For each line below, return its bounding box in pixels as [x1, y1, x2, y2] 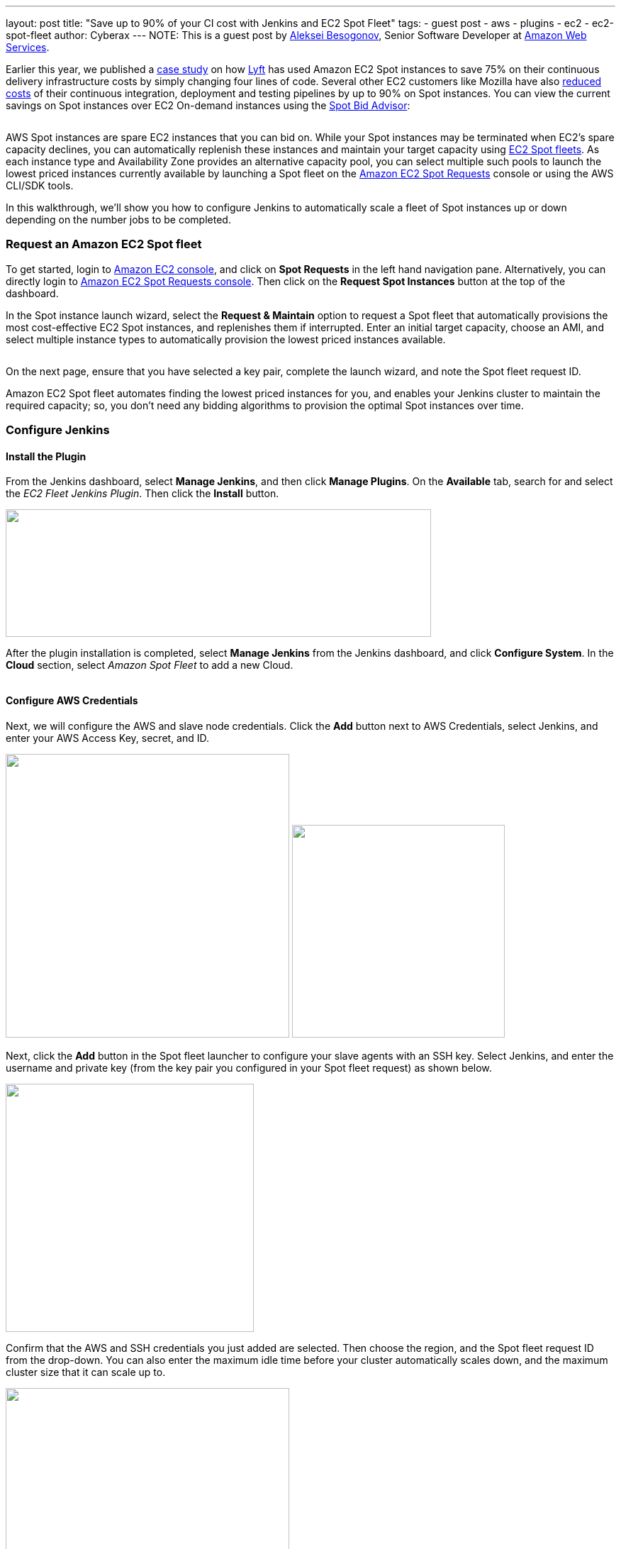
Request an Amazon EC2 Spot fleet [6, 237, 202, 252]
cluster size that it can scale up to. [6, 1365, 166, 1378]
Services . [6, 41, 50, 53]
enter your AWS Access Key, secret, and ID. [6, 731, 210, 744]
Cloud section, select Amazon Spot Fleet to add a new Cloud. [6, 659, 293, 672]
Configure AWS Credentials [6, 694, 138, 706]
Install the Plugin [6, 450, 86, 462]
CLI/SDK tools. [6, 179, 74, 191]
